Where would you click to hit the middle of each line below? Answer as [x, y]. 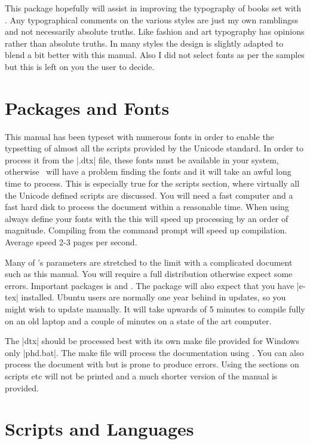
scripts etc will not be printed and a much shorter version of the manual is [141, 375]
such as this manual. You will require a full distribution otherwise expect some [149, 274]
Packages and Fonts [87, 107]
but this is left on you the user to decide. [80, 66]
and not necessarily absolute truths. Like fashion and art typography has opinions [155, 31]
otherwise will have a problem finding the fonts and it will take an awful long [148, 171]
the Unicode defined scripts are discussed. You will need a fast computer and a [149, 195]
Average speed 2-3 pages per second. [71, 242]
